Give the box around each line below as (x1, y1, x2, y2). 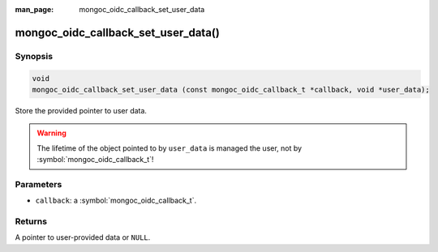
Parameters (15, 178, 62, 190)
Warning (36, 128, 67, 138)
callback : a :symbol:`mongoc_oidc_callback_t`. (35, 195, 197, 206)
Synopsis (15, 50, 53, 62)
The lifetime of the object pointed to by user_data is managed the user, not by (36, 143, 303, 153)
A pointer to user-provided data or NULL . (15, 233, 151, 242)
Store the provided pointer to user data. (15, 105, 148, 115)
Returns (15, 216, 48, 227)
